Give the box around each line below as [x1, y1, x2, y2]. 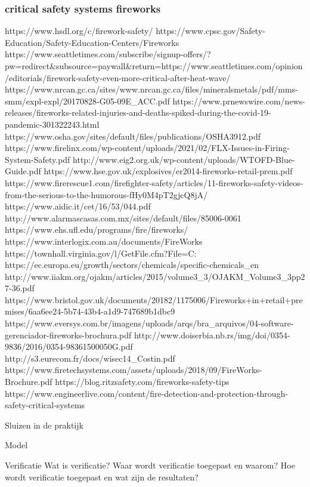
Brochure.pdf [5, 375, 52, 388]
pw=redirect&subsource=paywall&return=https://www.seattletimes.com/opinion [5, 60, 303, 72]
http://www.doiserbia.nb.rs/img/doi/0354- [134, 328, 290, 341]
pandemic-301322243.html [5, 118, 100, 130]
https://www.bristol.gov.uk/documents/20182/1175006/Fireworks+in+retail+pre [5, 293, 303, 306]
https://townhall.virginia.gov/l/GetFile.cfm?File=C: [5, 246, 197, 259]
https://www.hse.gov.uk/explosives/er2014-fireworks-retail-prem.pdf [44, 165, 293, 177]
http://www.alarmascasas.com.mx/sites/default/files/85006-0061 [5, 211, 241, 224]
